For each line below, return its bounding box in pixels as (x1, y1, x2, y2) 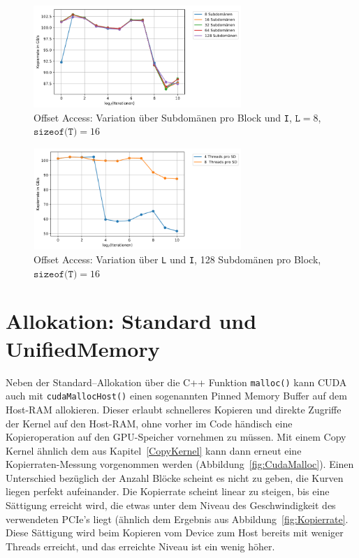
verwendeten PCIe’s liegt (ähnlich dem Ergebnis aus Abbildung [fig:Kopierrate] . (6, 511, 349, 526)
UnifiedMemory (6, 334, 160, 362)
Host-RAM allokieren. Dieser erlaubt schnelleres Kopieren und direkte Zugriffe (6, 402, 342, 416)
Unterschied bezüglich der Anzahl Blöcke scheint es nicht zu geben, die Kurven (6, 470, 344, 485)
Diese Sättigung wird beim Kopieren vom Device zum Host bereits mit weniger (6, 525, 344, 540)
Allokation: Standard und (6, 307, 257, 335)
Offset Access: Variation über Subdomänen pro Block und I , (34, 110, 292, 124)
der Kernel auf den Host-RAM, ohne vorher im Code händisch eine (6, 416, 293, 430)
